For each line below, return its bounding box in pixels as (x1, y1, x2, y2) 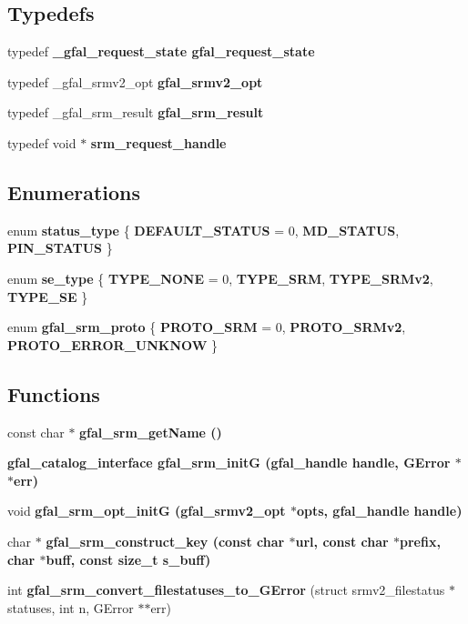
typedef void (7, 133, 76, 152)
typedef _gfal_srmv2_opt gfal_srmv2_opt (7, 72, 263, 91)
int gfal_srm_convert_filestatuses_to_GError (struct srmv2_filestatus (7, 580, 445, 599)
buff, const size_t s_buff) (46, 549, 211, 569)
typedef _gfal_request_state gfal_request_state (7, 42, 315, 61)
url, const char (295, 531, 389, 550)
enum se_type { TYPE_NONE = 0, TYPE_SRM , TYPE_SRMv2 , (7, 268, 433, 287)
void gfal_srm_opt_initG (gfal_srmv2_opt (7, 501, 286, 520)
